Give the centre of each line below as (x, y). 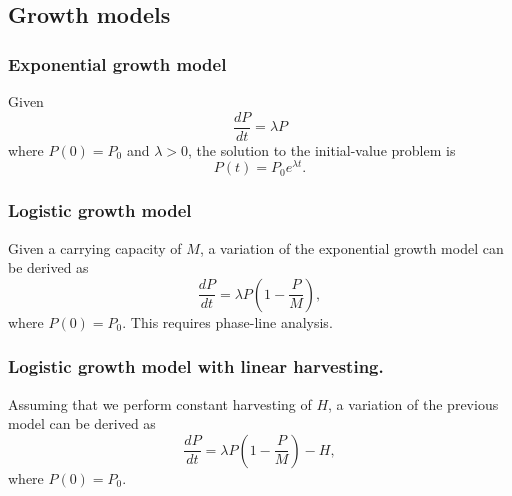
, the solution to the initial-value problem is (322, 149)
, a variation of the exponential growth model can (351, 247)
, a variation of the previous (413, 403)
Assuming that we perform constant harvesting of (160, 403)
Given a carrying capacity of (95, 247)
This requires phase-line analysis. (231, 321)
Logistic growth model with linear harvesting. (196, 366)
